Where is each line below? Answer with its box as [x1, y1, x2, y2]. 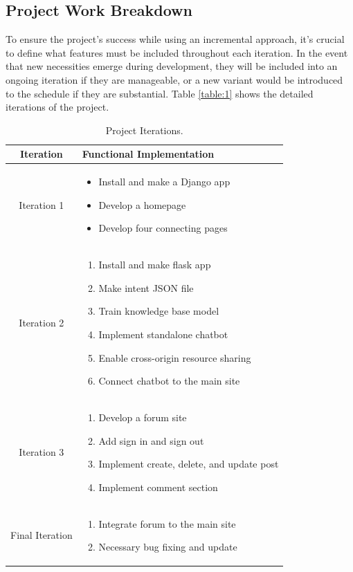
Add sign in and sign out [98, 433, 204, 448]
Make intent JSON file [98, 280, 194, 295]
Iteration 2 [19, 315, 64, 330]
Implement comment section [98, 479, 218, 494]
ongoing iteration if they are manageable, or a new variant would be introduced [6, 72, 343, 86]
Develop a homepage [98, 197, 186, 212]
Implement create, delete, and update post [98, 456, 279, 471]
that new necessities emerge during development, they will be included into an [6, 59, 338, 73]
